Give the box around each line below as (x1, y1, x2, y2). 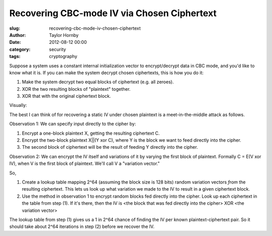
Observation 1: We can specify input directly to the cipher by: (9, 121, 136, 127)
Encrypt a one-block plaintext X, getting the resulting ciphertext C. (22, 130, 160, 136)
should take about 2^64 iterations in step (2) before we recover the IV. (9, 223, 155, 229)
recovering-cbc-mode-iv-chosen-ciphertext (49, 25, 141, 31)
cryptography (49, 53, 78, 60)
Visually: (9, 102, 27, 108)
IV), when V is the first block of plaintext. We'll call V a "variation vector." (9, 160, 160, 166)
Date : (9, 39, 21, 45)
